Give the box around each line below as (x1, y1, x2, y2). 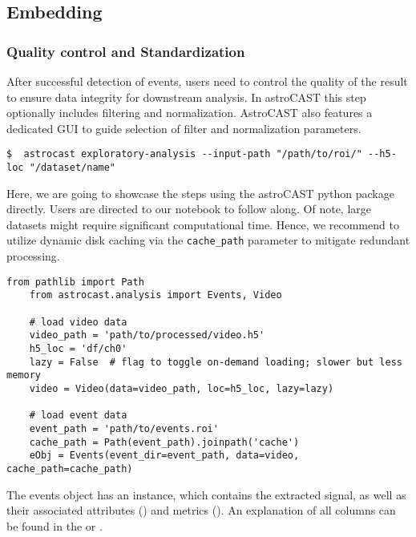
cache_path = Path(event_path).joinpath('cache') (29, 436, 300, 448)
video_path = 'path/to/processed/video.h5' (29, 329, 265, 341)
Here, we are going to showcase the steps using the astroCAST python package (6, 184, 394, 201)
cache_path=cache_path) (6, 462, 133, 474)
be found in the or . (6, 517, 103, 534)
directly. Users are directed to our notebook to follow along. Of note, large (6, 200, 372, 217)
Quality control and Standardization (6, 41, 245, 61)
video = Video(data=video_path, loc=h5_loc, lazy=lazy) (29, 382, 334, 394)
